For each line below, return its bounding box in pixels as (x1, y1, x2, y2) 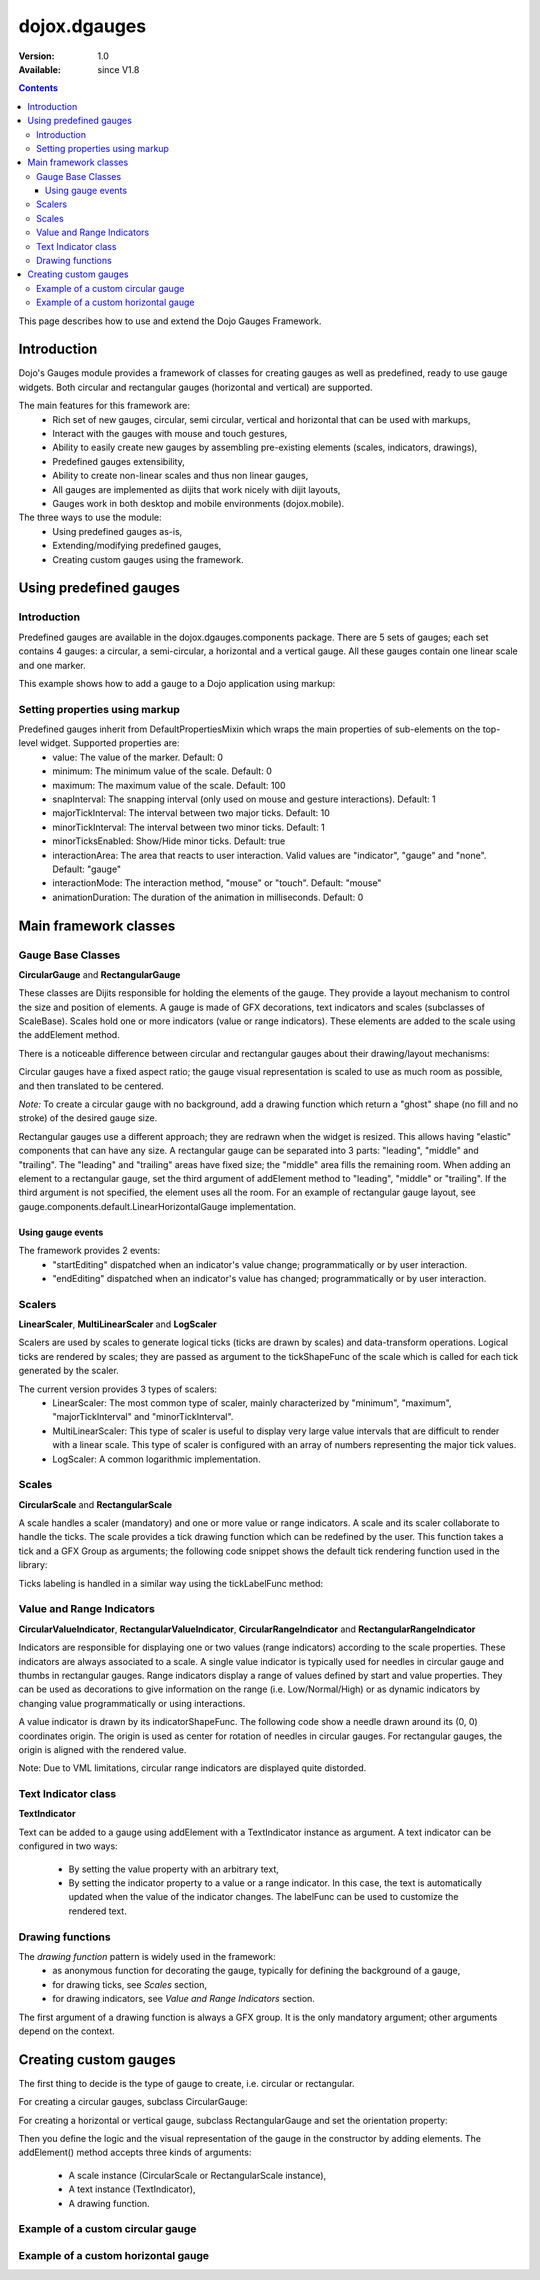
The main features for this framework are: (18, 400, 190, 412)
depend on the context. (18, 2025, 115, 2037)
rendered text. (68, 1905, 127, 1917)
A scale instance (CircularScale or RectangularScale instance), (68, 2169, 327, 2181)
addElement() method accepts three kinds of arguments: (18, 2146, 252, 2159)
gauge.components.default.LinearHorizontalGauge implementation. (18, 1200, 297, 1212)
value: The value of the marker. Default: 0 (52, 751, 224, 763)
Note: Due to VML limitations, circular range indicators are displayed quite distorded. (18, 1762, 367, 1774)
